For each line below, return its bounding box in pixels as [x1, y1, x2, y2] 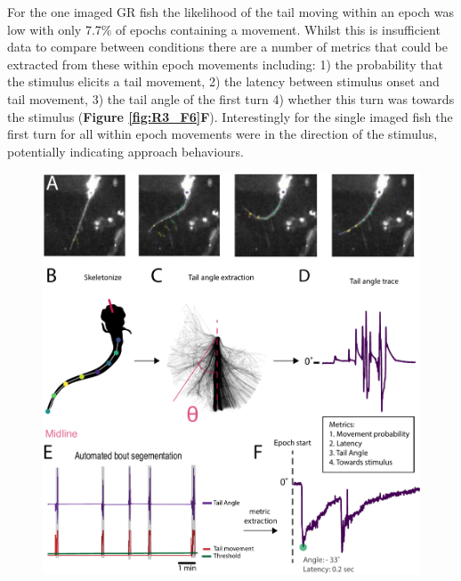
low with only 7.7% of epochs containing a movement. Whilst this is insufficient [7, 20, 441, 38]
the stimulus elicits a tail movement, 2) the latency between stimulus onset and [7, 72, 440, 91]
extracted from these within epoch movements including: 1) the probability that [7, 54, 443, 73]
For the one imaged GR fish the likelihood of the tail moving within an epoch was [7, 3, 454, 20]
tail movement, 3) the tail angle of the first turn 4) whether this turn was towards [7, 89, 455, 108]
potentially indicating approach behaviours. [7, 141, 244, 160]
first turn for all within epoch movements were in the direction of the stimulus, [7, 125, 438, 143]
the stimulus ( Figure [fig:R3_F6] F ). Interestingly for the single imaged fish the [7, 107, 453, 125]
